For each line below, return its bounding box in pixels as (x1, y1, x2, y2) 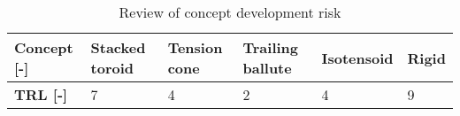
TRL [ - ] (14, 84, 68, 104)
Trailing (242, 37, 299, 58)
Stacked (90, 37, 146, 58)
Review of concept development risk (119, 2, 341, 22)
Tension (167, 37, 223, 58)
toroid (90, 58, 134, 78)
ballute (242, 58, 292, 78)
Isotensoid (321, 47, 394, 68)
